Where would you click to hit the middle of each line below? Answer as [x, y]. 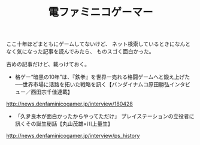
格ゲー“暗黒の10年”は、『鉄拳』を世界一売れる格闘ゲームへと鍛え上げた [102, 77]
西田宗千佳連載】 [52, 92]
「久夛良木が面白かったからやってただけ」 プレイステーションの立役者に [104, 116]
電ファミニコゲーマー [100, 12]
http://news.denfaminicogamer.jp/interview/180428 [69, 104]
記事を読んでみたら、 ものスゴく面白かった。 [99, 52]
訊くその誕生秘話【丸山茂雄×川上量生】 [64, 124]
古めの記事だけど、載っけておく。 [48, 64]
